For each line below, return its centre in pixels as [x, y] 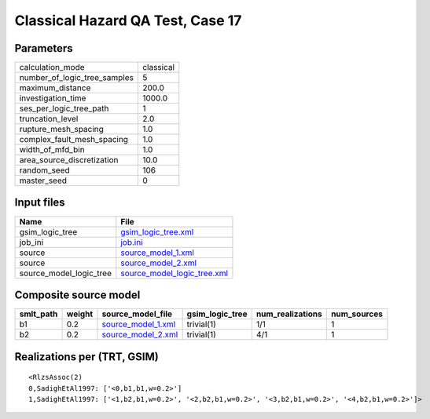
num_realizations [289, 314]
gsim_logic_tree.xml [157, 231]
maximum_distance [55, 88]
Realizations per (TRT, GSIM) [86, 357]
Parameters [44, 48]
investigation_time [53, 98]
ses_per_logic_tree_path [64, 108]
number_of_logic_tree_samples [76, 78]
